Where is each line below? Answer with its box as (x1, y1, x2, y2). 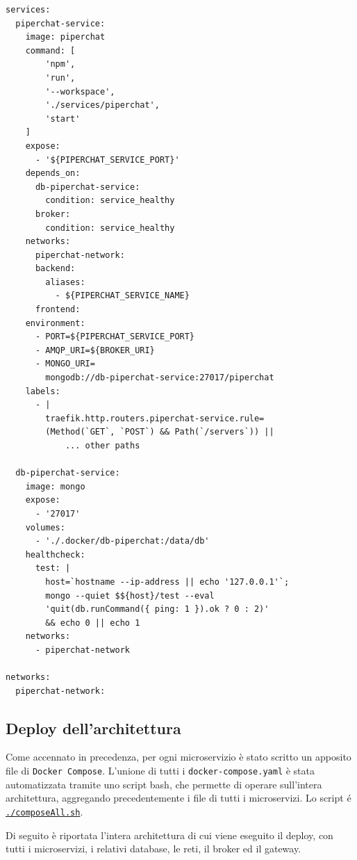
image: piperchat (25, 32, 106, 42)
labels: (25, 386, 60, 396)
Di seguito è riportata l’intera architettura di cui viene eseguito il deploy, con (6, 827, 333, 842)
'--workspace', (45, 86, 115, 97)
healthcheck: (25, 549, 85, 560)
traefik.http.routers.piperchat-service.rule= (45, 413, 265, 423)
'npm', (45, 59, 76, 70)
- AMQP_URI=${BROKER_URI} (35, 345, 155, 355)
